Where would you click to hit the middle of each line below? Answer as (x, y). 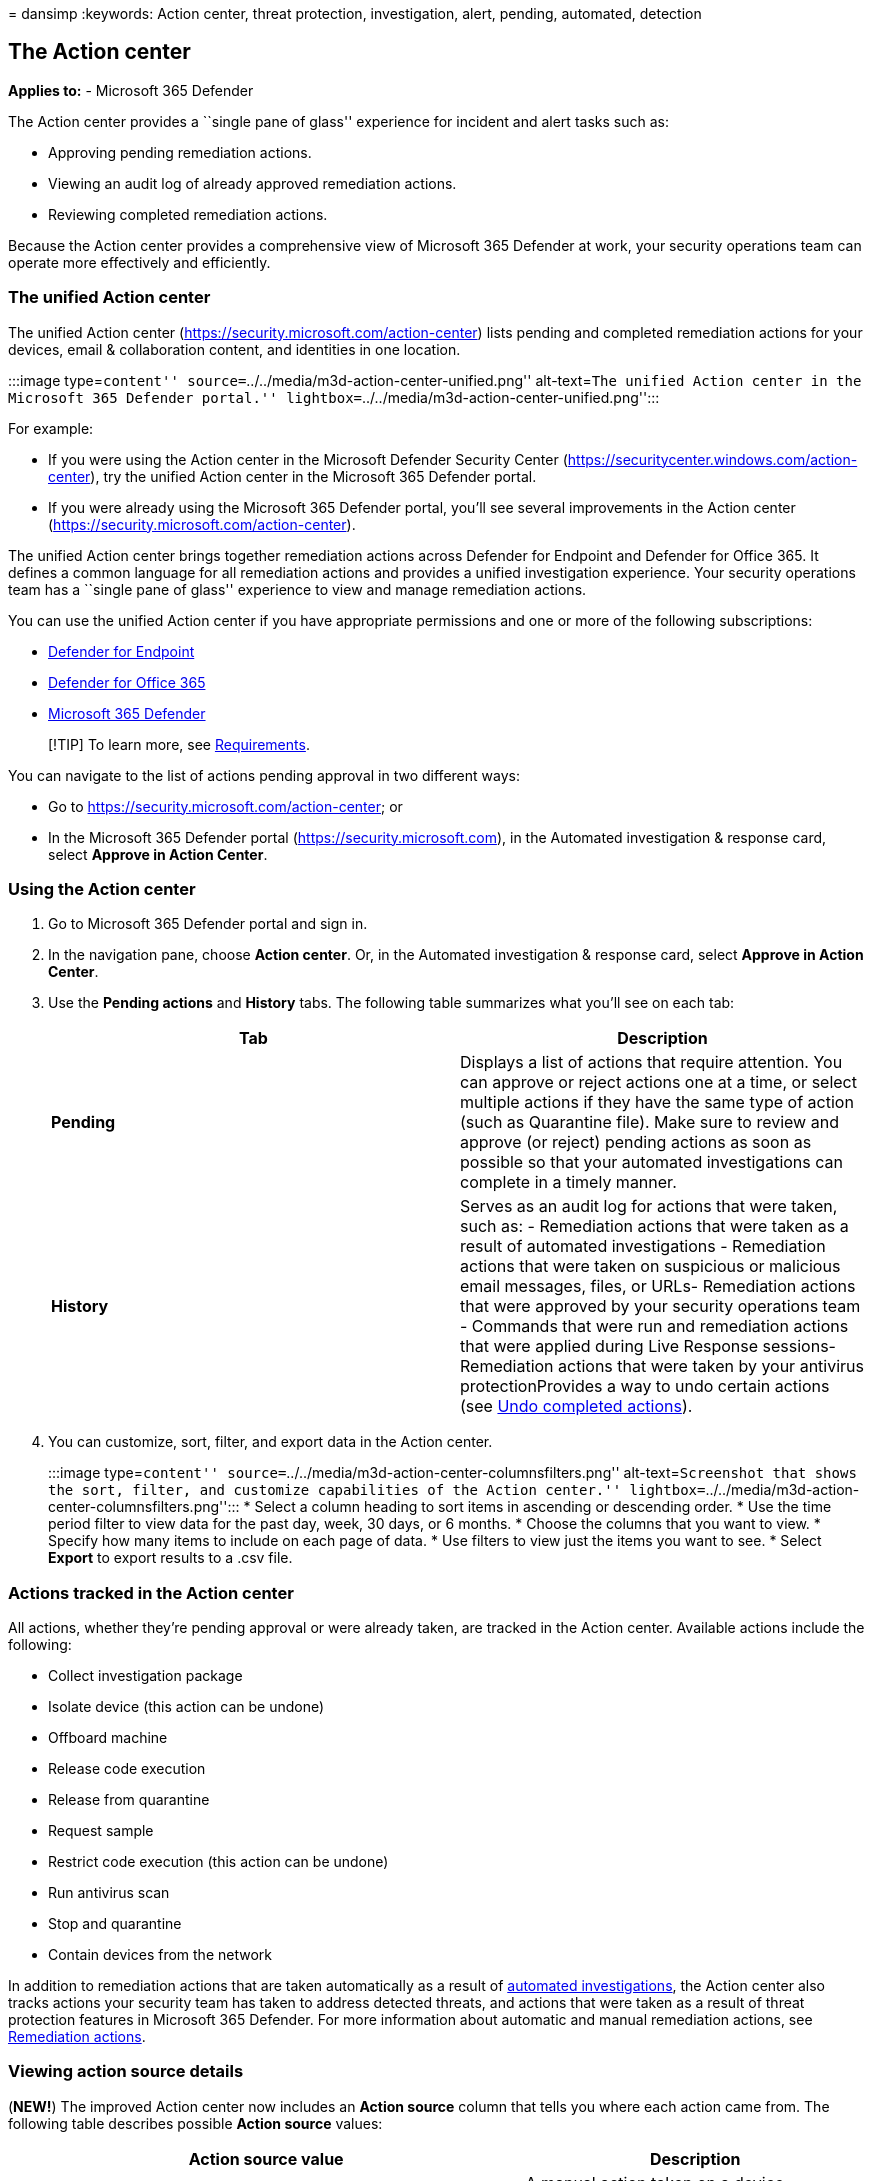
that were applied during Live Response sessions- (648, 1346)
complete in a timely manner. (568, 1182)
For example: (51, 428)
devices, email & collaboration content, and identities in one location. (234, 349)
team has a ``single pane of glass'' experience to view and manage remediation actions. (297, 589)
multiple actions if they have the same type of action (657, 1102)
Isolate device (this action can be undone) (186, 1707)
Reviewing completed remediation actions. (188, 214)
